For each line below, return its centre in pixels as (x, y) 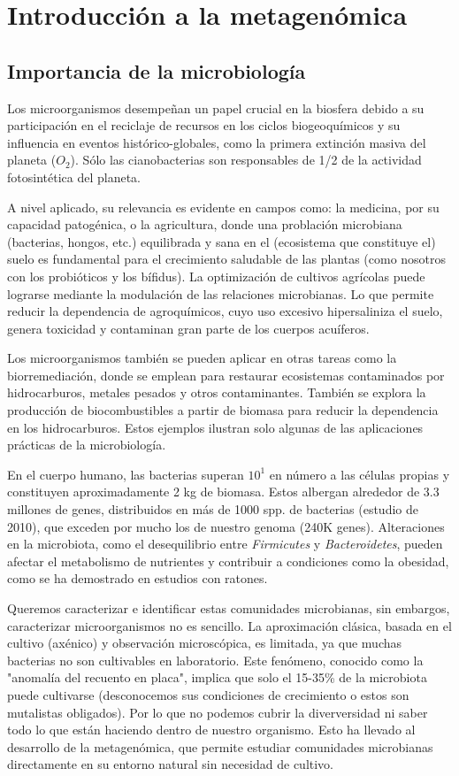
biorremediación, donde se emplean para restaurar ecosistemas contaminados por (226, 375)
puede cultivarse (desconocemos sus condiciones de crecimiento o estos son (208, 694)
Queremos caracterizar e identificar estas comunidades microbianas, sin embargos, (229, 608)
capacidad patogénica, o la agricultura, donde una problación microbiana (205, 224)
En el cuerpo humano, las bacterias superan (126, 474)
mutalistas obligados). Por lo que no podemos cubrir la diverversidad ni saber (218, 712)
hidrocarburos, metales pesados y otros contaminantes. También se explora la (217, 392)
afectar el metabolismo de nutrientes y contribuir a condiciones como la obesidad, (228, 561)
